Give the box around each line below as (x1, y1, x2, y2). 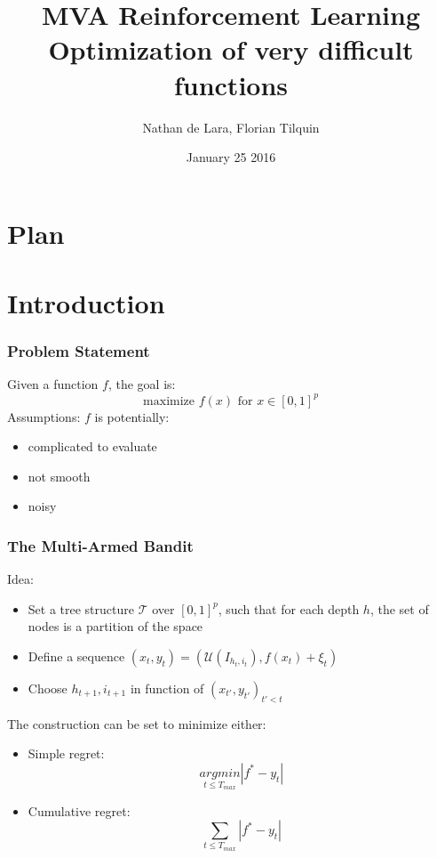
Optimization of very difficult (48, 31, 414, 68)
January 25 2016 (186, 148, 276, 166)
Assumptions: (7, 407, 81, 425)
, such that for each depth (218, 599, 360, 618)
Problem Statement (7, 340, 150, 362)
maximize (143, 394, 195, 408)
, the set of (369, 599, 429, 618)
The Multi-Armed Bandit (7, 534, 194, 556)
